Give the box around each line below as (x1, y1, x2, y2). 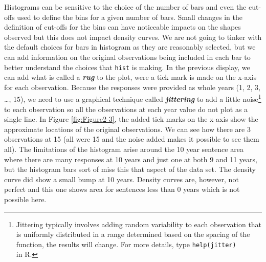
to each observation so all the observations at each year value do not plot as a (4, 103, 248, 114)
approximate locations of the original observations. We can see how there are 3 (4, 123, 251, 134)
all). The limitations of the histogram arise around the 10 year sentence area (4, 144, 243, 155)
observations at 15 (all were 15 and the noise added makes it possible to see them (4, 134, 259, 144)
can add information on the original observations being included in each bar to (4, 51, 251, 62)
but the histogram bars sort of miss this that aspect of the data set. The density (4, 164, 256, 174)
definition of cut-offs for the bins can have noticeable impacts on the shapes (4, 21, 241, 32)
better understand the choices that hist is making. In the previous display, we (4, 61, 250, 72)
